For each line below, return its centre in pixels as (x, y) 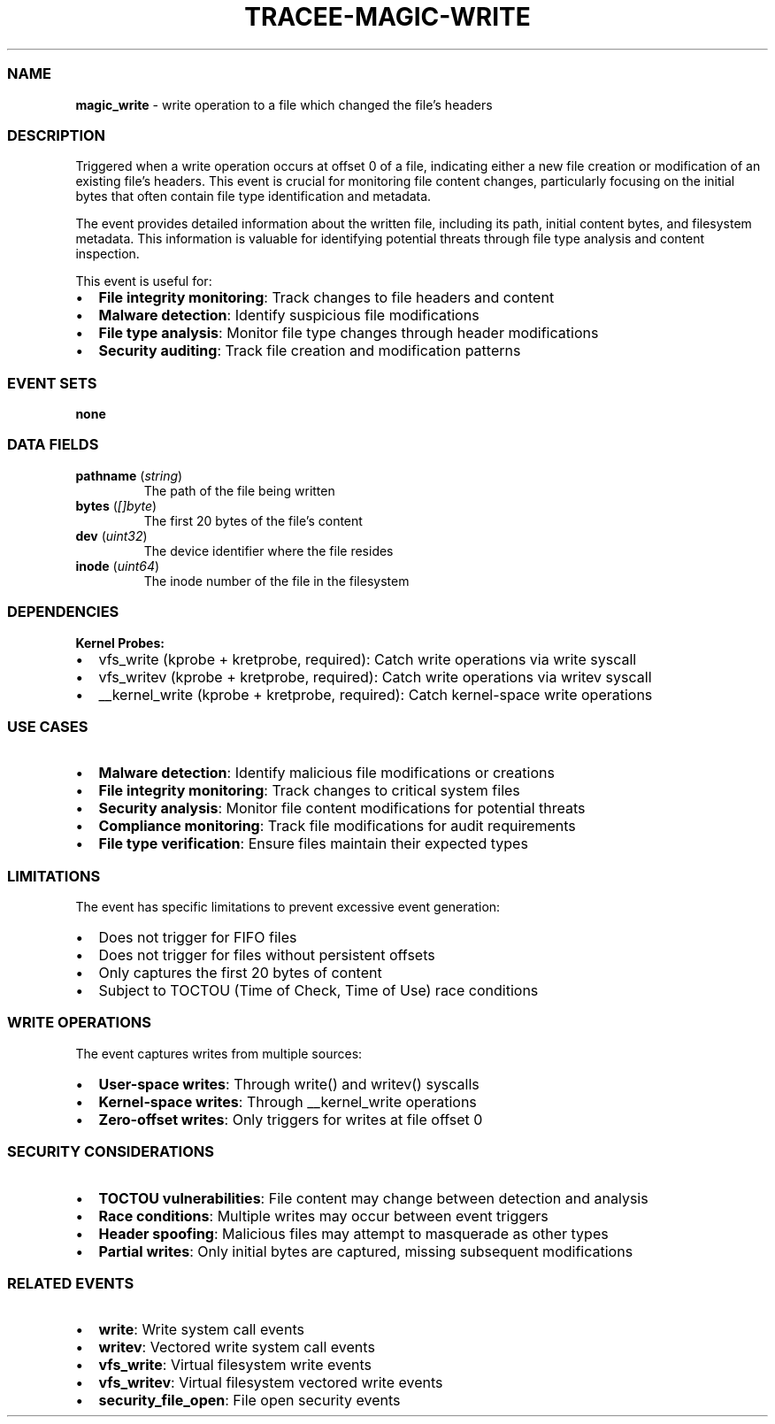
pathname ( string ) (129, 475)
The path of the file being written (239, 490)
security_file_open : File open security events (249, 1401)
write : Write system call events (201, 1330)
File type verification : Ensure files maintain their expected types (313, 844)
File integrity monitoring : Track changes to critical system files (309, 791)
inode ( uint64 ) (118, 566)
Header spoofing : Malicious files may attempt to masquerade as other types (353, 1233)
